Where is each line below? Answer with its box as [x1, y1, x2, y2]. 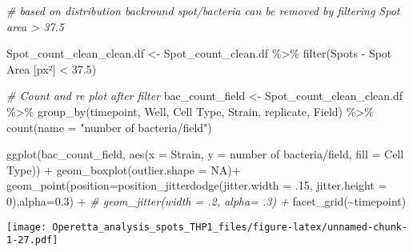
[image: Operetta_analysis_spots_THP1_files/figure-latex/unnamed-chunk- [6, 221, 408, 233]
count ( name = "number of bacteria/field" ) [6, 118, 212, 135]
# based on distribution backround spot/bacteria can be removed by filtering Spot [6, 2, 400, 18]
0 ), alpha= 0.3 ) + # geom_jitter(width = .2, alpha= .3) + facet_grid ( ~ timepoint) [6, 192, 407, 209]
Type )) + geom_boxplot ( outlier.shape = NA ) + [6, 161, 241, 178]
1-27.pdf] [6, 234, 58, 246]
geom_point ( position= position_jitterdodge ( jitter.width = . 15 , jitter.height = [6, 177, 387, 194]
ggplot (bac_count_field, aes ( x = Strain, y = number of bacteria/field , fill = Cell [6, 146, 404, 162]
